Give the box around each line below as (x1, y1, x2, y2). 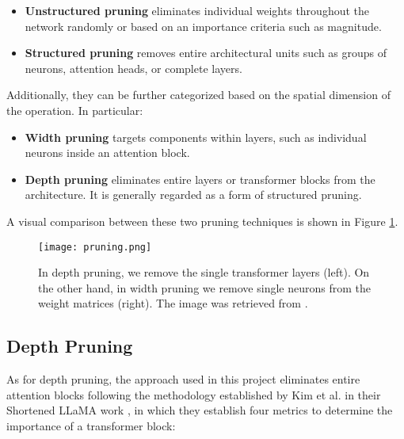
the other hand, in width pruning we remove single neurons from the (38, 279, 371, 296)
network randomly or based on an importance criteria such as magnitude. (25, 17, 382, 34)
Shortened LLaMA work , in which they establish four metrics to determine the (6, 402, 393, 418)
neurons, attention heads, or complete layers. (25, 59, 242, 76)
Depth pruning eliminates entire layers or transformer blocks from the (25, 170, 375, 187)
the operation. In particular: (6, 101, 143, 118)
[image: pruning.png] (38, 241, 152, 253)
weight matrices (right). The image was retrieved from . (38, 295, 308, 311)
